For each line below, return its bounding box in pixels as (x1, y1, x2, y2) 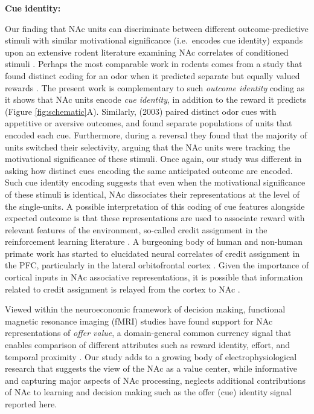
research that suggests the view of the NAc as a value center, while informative (5, 362, 297, 375)
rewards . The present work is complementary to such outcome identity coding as (5, 81, 305, 94)
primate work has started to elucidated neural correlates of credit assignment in (5, 247, 300, 259)
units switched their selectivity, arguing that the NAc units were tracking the (5, 140, 290, 153)
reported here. (5, 398, 57, 410)
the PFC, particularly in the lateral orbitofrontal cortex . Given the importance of (5, 259, 309, 271)
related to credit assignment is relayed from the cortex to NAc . (5, 282, 240, 295)
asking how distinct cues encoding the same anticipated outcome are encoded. (5, 164, 293, 176)
